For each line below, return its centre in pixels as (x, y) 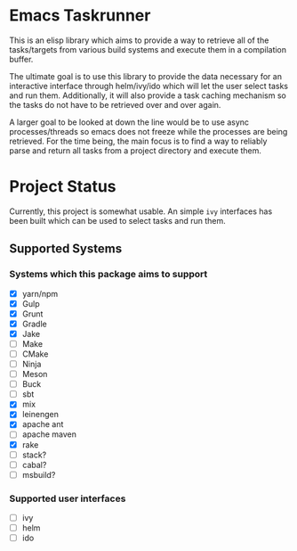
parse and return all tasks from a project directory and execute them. (136, 150)
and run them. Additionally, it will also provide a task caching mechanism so (148, 95)
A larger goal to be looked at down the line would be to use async (129, 122)
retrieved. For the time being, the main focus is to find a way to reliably (138, 141)
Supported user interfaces (68, 498)
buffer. (21, 59)
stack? (34, 455)
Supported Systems (66, 249)
